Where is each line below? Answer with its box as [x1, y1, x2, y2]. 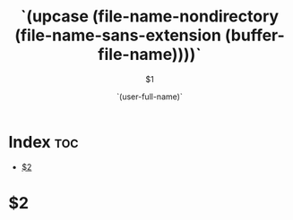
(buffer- [224, 25, 286, 46]
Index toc [8, 131, 79, 152]
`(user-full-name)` [116, 91, 183, 102]
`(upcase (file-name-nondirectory [20, 6, 280, 27]
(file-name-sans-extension [13, 25, 221, 46]
